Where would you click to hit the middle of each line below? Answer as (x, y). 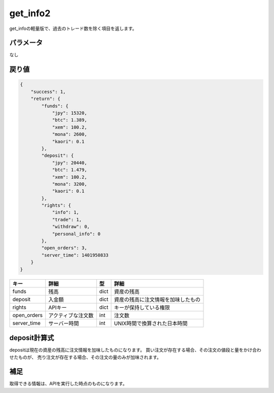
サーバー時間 (64, 323)
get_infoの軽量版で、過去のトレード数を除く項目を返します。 (73, 28)
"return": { (46, 99)
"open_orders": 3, (64, 248)
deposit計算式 (32, 338)
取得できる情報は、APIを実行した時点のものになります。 (68, 384)
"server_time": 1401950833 (75, 255)
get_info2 (30, 13)
